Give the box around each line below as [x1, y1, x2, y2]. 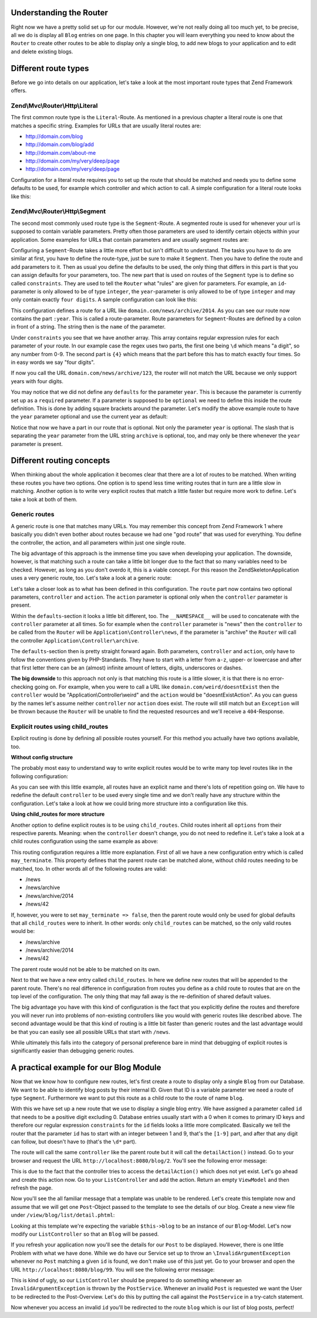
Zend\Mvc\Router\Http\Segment [11, 207, 106, 215]
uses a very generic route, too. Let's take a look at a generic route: [11, 574, 172, 582]
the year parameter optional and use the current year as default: [11, 413, 168, 420]
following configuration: [11, 772, 69, 780]
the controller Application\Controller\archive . [11, 637, 139, 644]
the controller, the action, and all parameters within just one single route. [11, 539, 186, 546]
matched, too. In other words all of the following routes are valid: [11, 865, 167, 872]
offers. [11, 87, 27, 94]
